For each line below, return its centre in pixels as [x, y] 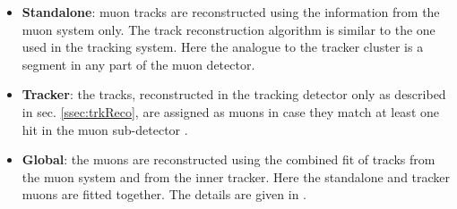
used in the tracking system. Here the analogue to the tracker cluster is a [223, 47]
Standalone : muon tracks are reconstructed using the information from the [231, 12]
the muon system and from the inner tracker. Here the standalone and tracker [236, 176]
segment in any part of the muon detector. [138, 64]
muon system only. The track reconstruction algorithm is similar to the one [228, 29]
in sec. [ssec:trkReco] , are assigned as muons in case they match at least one [230, 111]
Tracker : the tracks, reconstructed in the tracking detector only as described [234, 94]
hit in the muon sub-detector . [105, 129]
